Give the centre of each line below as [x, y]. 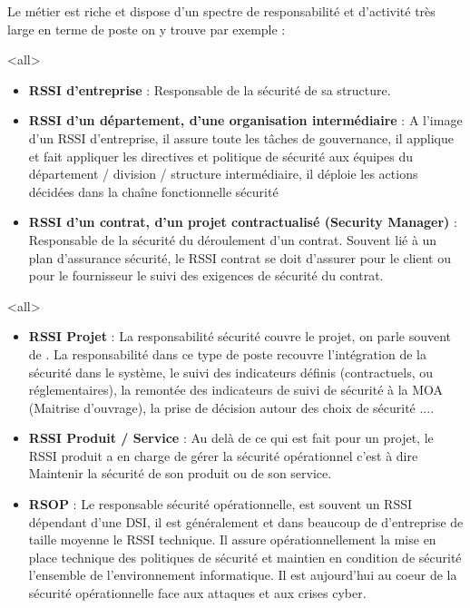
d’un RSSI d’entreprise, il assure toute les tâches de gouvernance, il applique [241, 137]
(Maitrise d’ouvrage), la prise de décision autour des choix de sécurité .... [231, 407]
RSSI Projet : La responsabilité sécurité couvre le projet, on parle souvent [240, 336]
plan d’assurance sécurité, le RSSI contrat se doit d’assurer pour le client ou [240, 257]
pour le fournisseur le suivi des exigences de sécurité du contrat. [206, 275]
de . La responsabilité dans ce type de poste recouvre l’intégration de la [227, 353]
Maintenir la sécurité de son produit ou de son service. [180, 473]
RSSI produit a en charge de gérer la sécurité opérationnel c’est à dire [223, 455]
